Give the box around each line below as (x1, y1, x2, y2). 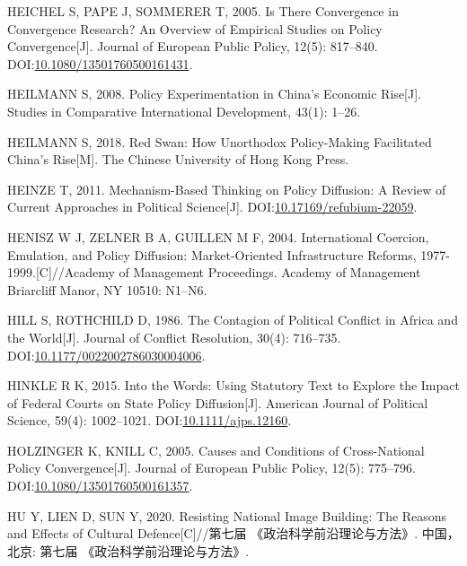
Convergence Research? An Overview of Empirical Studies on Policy (7, 19, 383, 38)
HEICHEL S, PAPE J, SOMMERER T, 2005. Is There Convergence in (7, 2, 399, 20)
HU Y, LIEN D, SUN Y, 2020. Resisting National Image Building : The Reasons (7, 506, 447, 525)
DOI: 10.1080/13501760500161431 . (7, 54, 193, 73)
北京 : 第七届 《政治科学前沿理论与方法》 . (7, 541, 250, 560)
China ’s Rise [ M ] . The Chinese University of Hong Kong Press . (7, 150, 349, 169)
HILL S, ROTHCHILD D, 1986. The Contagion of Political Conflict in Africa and (7, 310, 458, 329)
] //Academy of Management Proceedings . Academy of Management (48, 263, 421, 282)
